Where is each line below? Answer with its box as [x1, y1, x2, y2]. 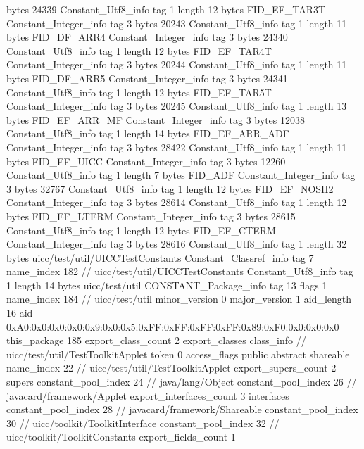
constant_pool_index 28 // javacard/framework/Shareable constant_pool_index [6, 402, 358, 417]
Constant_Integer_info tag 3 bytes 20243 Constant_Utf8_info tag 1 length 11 [6, 15, 347, 30]
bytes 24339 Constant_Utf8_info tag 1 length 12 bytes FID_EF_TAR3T [6, 2, 326, 16]
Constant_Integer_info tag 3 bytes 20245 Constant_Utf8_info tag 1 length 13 [6, 99, 347, 113]
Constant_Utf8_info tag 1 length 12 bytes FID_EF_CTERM [6, 222, 276, 237]
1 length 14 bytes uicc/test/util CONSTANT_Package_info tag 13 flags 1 [6, 277, 327, 292]
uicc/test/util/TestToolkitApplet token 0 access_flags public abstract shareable [6, 346, 350, 361]
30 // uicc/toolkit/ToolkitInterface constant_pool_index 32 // [6, 415, 280, 430]
